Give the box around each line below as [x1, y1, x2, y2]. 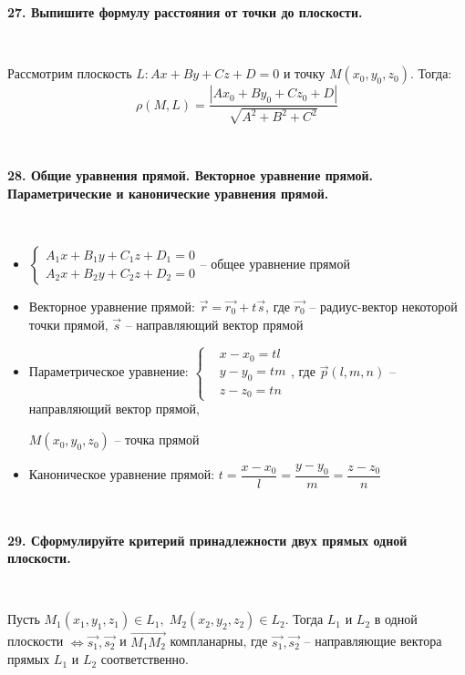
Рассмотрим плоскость [7, 64, 132, 83]
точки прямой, [28, 314, 108, 333]
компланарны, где [170, 631, 268, 650]
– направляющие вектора [304, 631, 442, 650]
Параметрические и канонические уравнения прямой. [7, 183, 329, 202]
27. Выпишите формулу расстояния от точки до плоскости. [7, 3, 363, 21]
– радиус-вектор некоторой [309, 296, 458, 315]
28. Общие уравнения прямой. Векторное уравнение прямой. [7, 166, 374, 185]
